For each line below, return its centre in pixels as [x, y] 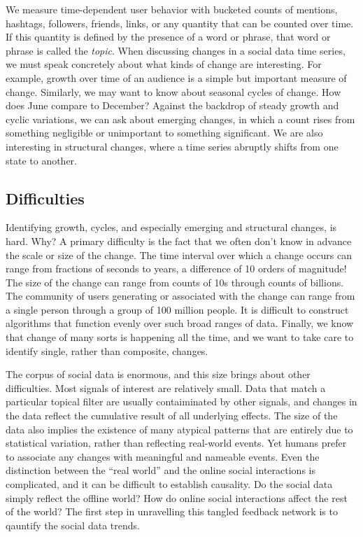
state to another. [42, 160]
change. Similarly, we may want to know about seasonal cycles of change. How [173, 91]
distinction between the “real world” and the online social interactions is [161, 470]
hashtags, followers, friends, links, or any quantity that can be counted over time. [180, 23]
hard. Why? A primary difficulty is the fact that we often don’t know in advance [179, 240]
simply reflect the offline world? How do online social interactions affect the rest [177, 497]
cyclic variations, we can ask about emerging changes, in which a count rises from [180, 119]
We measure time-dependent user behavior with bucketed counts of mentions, [172, 9]
